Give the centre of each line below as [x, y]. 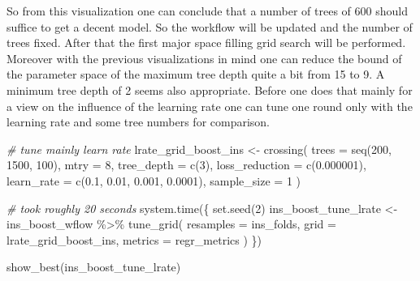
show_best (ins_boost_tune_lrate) [94, 267]
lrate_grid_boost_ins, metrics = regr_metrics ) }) [134, 239]
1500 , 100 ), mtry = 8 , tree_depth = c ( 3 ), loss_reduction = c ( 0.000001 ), [186, 165]
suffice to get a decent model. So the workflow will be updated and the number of [210, 26]
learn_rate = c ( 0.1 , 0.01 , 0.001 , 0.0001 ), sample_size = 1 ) [154, 180]
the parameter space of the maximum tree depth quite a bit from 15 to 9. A [196, 74]
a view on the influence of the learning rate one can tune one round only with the [210, 106]
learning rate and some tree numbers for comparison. [139, 122]
